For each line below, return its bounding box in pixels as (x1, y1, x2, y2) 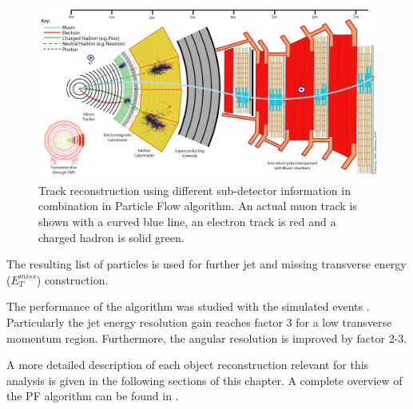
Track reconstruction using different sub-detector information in (38, 181, 351, 198)
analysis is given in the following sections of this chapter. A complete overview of (6, 371, 403, 388)
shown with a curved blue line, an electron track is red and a (38, 213, 336, 230)
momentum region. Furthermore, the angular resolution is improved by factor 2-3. (6, 329, 407, 346)
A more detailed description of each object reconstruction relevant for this (6, 356, 369, 373)
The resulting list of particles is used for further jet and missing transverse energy (6, 256, 407, 272)
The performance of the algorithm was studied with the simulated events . (6, 298, 370, 315)
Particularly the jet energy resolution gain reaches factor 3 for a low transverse (6, 314, 392, 331)
